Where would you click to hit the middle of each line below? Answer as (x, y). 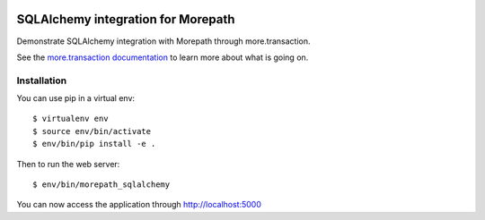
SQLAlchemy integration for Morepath (126, 19)
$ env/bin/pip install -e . (94, 144)
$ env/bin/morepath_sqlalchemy (101, 185)
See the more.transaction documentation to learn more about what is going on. (163, 57)
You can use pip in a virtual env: (75, 98)
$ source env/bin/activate (92, 131)
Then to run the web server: (68, 164)
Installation (42, 80)
